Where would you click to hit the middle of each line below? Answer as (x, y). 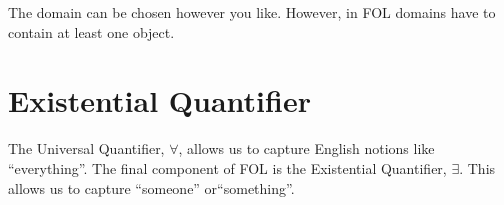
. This (477, 167)
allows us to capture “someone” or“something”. (151, 187)
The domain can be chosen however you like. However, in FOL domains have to (252, 12)
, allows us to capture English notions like (306, 148)
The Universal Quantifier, (86, 148)
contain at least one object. (91, 31)
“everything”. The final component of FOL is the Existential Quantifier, (227, 167)
